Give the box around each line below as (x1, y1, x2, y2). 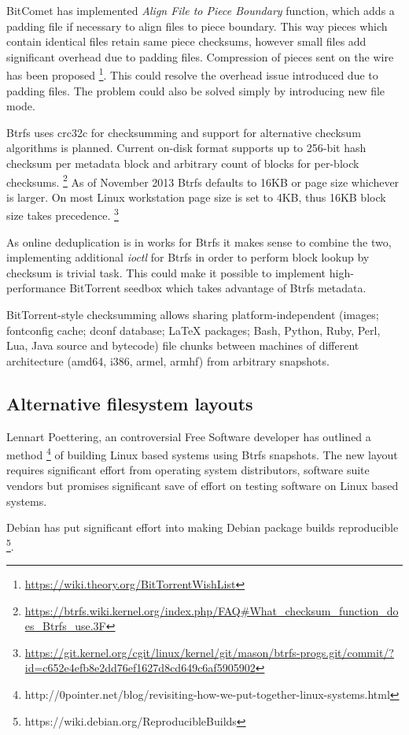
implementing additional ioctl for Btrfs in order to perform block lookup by (6, 249, 370, 265)
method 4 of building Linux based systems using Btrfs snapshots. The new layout (6, 444, 398, 462)
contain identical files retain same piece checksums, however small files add (6, 33, 367, 50)
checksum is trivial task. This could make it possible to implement (6, 264, 326, 280)
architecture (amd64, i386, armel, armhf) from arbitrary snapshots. (6, 352, 330, 369)
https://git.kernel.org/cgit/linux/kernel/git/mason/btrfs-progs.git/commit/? (24, 644, 394, 660)
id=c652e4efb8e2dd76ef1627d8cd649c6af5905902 (24, 659, 256, 676)
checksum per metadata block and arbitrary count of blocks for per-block (6, 155, 359, 171)
